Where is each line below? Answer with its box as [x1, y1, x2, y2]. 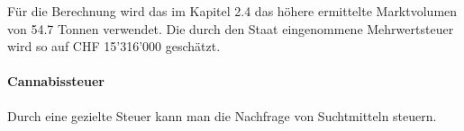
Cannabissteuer [7, 72, 105, 91]
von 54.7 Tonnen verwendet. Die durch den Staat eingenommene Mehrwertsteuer [7, 19, 454, 38]
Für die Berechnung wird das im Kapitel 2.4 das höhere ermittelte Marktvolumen [7, 2, 458, 20]
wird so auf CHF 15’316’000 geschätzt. [7, 37, 221, 56]
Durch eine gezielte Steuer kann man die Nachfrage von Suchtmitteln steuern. [7, 106, 437, 125]
